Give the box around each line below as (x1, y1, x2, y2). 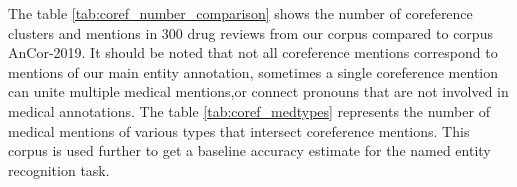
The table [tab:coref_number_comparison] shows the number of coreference (8, 3, 473, 23)
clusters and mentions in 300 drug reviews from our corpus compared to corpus (8, 22, 493, 43)
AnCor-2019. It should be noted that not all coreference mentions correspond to (8, 42, 498, 63)
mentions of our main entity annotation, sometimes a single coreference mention (8, 61, 498, 82)
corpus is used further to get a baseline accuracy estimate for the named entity (8, 140, 491, 161)
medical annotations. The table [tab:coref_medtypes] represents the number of (8, 100, 490, 121)
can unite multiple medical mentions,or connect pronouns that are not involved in (8, 81, 509, 102)
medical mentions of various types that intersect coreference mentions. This (8, 120, 470, 141)
